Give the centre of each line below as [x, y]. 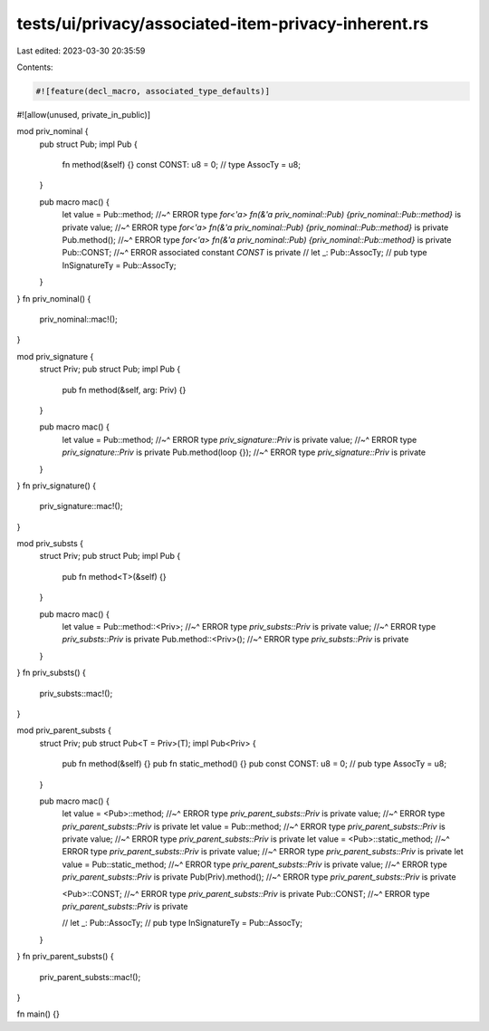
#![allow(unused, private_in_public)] [84, 114]
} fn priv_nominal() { [54, 298]
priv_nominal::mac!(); [78, 319]
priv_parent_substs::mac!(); [90, 977]
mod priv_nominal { [53, 131]
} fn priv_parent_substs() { [65, 957]
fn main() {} [38, 1014]
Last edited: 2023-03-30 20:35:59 [81, 51]
